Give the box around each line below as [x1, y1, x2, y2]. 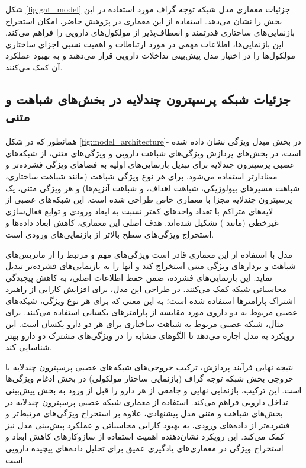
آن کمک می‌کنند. [5, 60, 63, 73]
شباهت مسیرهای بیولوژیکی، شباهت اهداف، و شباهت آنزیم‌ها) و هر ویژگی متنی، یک [5, 181, 300, 194]
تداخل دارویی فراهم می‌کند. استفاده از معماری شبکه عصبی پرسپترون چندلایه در [5, 395, 288, 408]
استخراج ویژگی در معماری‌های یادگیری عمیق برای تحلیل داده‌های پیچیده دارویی [5, 442, 284, 454]
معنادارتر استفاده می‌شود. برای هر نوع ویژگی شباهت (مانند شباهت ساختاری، [5, 169, 278, 182]
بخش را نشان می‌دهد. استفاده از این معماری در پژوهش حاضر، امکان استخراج [5, 14, 282, 27]
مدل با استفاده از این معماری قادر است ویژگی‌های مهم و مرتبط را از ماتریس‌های [5, 248, 292, 260]
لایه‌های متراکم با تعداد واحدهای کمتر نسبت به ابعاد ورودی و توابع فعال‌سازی [5, 204, 273, 217]
